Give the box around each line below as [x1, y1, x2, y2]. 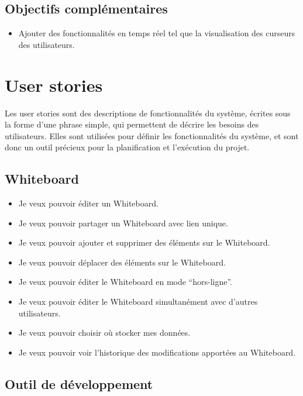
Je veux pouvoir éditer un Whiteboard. [18, 197, 159, 209]
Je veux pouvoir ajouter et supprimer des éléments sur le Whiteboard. [18, 236, 270, 249]
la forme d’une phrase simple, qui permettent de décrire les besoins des [5, 118, 259, 130]
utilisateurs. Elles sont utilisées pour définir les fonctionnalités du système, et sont [5, 129, 299, 142]
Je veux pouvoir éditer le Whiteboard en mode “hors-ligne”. [18, 276, 233, 288]
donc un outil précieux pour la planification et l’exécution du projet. [5, 141, 250, 153]
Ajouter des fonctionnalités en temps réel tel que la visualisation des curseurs [18, 27, 295, 39]
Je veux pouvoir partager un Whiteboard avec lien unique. [18, 216, 228, 229]
